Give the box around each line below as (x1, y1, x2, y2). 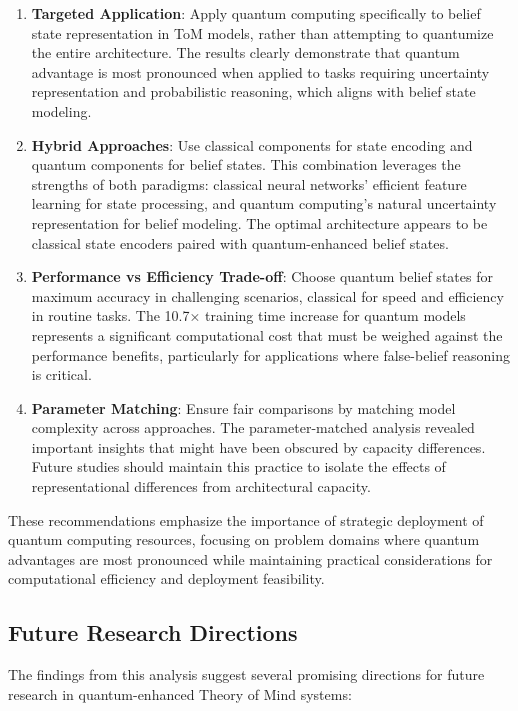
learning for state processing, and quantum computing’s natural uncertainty (31, 193, 497, 214)
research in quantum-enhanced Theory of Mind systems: (8, 683, 352, 704)
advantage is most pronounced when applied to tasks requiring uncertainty (31, 61, 490, 82)
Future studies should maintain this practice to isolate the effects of (31, 456, 446, 477)
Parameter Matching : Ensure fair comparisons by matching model (31, 397, 456, 418)
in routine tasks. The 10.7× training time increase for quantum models (31, 305, 466, 326)
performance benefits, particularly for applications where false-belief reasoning (31, 344, 510, 365)
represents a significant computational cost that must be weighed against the (31, 324, 503, 345)
